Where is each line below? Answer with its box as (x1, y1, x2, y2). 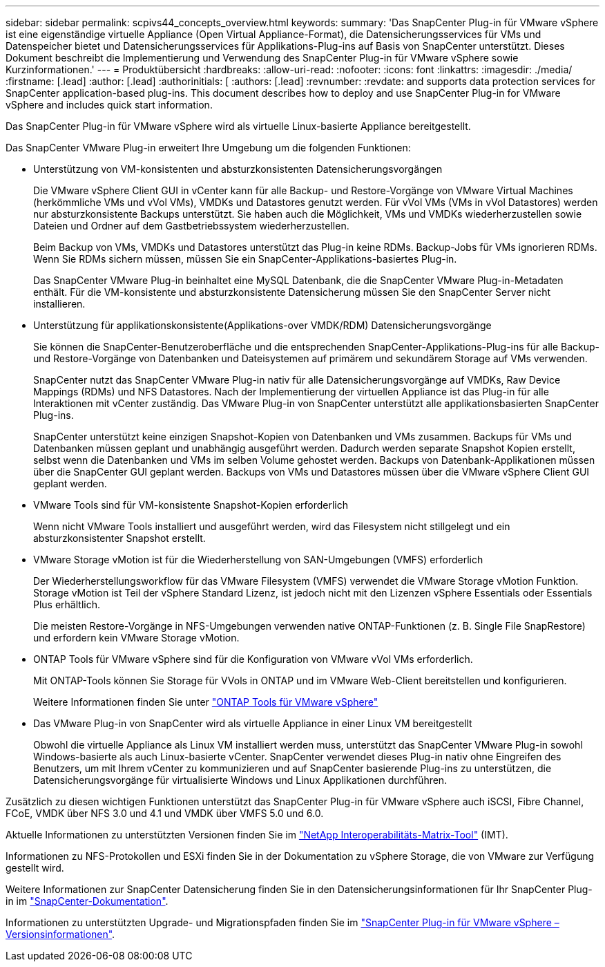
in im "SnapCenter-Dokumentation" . (6, 895, 169, 907)
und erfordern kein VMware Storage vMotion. (33, 632, 240, 644)
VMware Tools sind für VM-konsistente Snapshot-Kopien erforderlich (33, 499, 349, 511)
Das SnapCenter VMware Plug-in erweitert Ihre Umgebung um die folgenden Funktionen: (6, 142, 411, 153)
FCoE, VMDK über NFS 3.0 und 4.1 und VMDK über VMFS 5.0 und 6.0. (6, 807, 324, 819)
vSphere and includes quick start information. (6, 99, 213, 111)
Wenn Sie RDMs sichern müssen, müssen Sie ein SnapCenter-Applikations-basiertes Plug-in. (33, 253, 457, 265)
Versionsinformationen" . (6, 928, 115, 940)
